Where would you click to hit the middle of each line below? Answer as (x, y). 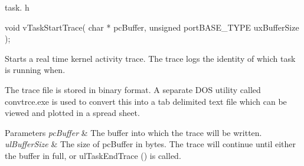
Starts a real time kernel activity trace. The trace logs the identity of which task (150, 58)
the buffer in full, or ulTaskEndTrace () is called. (93, 155)
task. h (17, 7)
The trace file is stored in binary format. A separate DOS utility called (133, 89)
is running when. (35, 70)
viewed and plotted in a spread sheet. (72, 113)
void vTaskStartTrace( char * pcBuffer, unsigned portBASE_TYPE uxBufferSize (152, 27)
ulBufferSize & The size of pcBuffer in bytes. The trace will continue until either (151, 144)
